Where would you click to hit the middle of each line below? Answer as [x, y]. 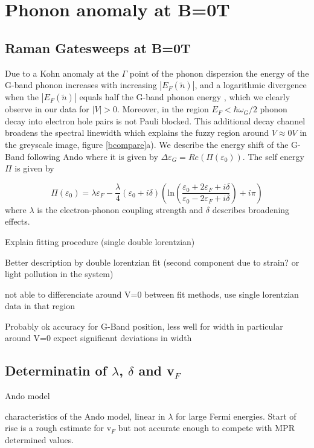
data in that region [40, 306]
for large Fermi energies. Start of [236, 416]
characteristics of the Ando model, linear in [85, 416]
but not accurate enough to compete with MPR [206, 428]
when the [22, 97]
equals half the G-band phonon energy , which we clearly [185, 97]
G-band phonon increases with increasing [81, 85]
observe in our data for [47, 109]
